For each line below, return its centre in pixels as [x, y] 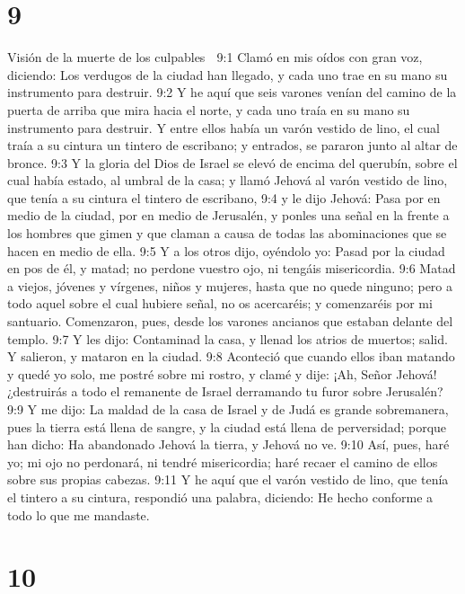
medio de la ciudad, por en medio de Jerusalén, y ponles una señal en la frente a [228, 215]
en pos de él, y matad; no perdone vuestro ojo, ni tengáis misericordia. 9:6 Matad [232, 268]
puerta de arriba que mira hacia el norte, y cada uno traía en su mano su [209, 109]
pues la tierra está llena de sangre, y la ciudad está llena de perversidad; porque [227, 426]
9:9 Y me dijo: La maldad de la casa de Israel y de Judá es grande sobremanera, [228, 409]
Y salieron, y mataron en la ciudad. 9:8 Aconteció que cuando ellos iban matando [231, 356]
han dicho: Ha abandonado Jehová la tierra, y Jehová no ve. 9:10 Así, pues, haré [228, 444]
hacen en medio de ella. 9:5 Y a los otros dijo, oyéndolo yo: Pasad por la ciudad [226, 250]
